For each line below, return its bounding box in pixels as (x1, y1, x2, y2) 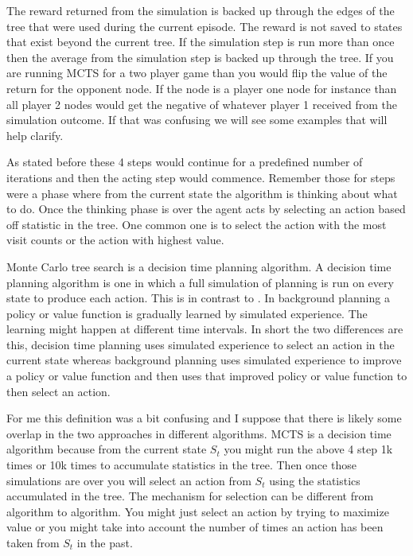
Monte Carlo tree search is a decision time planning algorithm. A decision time (6, 258, 392, 274)
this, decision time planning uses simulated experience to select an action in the (6, 336, 395, 352)
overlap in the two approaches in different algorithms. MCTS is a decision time (6, 425, 392, 441)
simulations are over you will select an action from (6, 472, 251, 488)
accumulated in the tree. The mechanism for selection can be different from (6, 488, 374, 504)
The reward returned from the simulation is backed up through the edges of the (6, 2, 395, 18)
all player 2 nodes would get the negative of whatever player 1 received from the (6, 95, 398, 112)
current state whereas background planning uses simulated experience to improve (6, 352, 402, 368)
